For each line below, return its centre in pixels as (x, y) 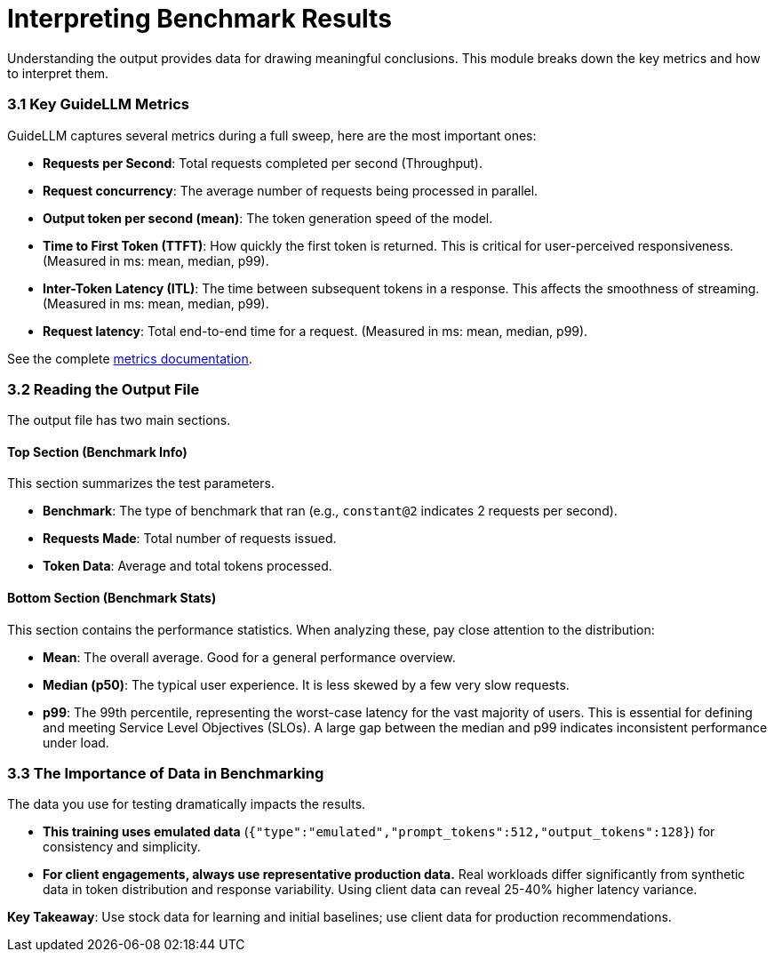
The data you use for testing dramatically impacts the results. (187, 804)
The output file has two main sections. (119, 420)
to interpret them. (58, 73)
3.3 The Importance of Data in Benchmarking (166, 774)
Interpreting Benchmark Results (199, 19)
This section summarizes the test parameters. (141, 483)
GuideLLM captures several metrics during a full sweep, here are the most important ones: (272, 135)
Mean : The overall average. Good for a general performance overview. (249, 657)
